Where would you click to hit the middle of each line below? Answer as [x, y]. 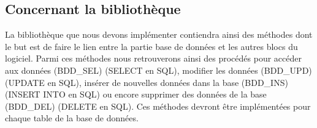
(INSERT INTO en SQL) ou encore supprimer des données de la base [136, 94]
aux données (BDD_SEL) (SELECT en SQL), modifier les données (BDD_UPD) [158, 70]
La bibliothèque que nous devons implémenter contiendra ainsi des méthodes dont [159, 34]
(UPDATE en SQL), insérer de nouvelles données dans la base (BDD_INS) [147, 82]
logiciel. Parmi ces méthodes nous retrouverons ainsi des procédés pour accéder [153, 58]
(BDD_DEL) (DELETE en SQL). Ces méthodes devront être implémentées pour [158, 106]
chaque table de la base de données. [72, 118]
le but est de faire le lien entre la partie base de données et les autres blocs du [151, 46]
